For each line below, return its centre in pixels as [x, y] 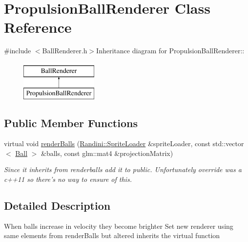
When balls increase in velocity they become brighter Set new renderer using [119, 226]
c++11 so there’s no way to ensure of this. [68, 179]
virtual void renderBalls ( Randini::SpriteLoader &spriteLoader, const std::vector [124, 143]
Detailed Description [57, 206]
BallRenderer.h [65, 51]
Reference [38, 27]
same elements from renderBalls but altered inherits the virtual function [112, 235]
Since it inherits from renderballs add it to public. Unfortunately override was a [123, 169]
